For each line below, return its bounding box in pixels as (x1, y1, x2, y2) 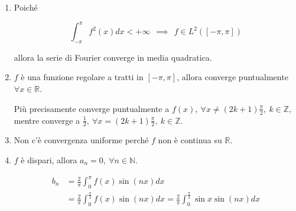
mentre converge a (14, 114, 80, 126)
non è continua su (158, 134, 222, 146)
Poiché (14, 1, 38, 13)
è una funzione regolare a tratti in (21, 71, 144, 83)
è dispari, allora (21, 153, 77, 166)
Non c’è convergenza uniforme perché (14, 134, 149, 146)
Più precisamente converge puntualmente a (14, 102, 170, 114)
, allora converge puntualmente (177, 71, 288, 83)
